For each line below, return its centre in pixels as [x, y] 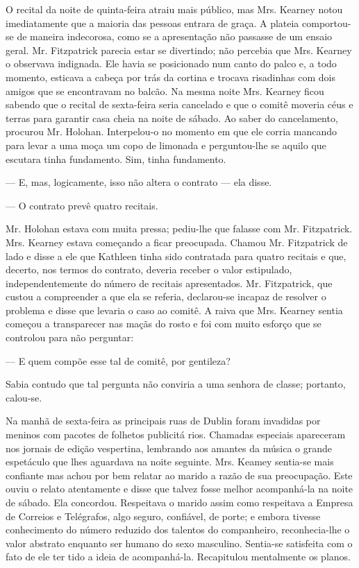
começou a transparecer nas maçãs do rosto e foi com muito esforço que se [164, 324]
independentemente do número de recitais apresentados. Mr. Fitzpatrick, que [169, 283]
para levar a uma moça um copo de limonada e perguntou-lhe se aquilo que [166, 145]
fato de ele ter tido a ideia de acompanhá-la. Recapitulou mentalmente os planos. [178, 557]
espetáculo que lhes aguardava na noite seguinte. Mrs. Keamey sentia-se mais [170, 462]
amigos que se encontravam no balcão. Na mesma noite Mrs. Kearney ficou [165, 91]
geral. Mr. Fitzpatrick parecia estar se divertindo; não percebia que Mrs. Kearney [179, 50]
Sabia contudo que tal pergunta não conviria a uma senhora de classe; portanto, [176, 384]
